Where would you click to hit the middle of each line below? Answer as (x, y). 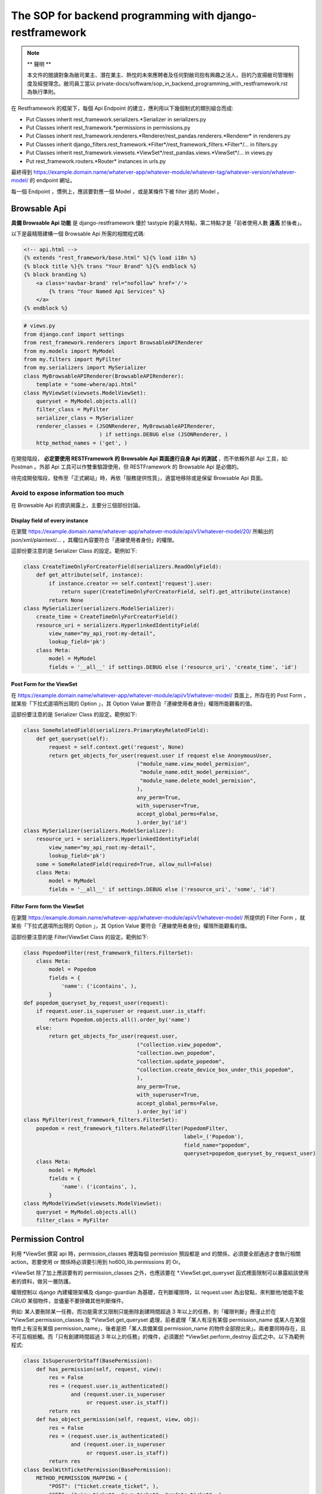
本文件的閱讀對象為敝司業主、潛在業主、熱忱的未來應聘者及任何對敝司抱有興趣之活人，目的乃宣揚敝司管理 (158, 75)
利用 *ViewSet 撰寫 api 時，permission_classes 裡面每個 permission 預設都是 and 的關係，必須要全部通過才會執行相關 (156, 1253)
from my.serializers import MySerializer (85, 368)
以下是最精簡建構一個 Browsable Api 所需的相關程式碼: (78, 234)
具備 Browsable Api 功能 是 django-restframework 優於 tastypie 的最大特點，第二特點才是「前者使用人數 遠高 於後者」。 (158, 223)
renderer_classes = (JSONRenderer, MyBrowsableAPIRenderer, (126, 426)
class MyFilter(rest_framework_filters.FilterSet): (101, 1120)
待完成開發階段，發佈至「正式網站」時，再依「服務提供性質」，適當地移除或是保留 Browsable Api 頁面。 (139, 477)
